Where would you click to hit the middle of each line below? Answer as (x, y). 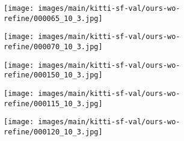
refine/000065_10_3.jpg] (53, 18)
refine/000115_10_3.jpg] (53, 103)
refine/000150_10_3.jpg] (53, 75)
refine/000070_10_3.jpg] (53, 46)
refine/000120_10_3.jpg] (53, 132)
